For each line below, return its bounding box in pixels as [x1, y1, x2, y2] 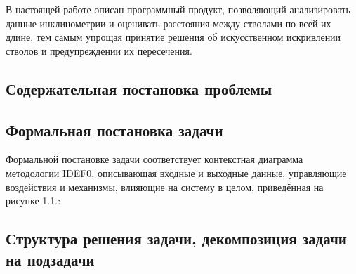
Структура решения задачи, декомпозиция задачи [6, 228, 347, 249]
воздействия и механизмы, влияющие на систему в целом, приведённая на [6, 179, 324, 194]
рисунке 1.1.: [6, 193, 61, 208]
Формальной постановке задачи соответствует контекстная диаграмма [6, 152, 303, 167]
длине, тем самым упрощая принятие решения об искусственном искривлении [6, 30, 341, 44]
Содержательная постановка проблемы [6, 77, 272, 99]
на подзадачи [6, 248, 95, 270]
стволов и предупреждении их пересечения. [6, 43, 192, 58]
